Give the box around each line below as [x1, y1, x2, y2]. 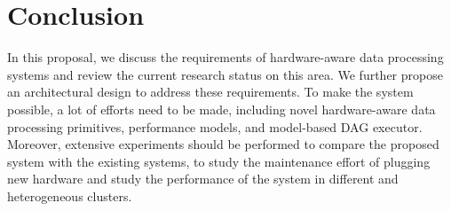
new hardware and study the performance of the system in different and [7, 169, 399, 188]
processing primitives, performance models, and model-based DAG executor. [7, 117, 423, 136]
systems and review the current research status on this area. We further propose [7, 65, 443, 83]
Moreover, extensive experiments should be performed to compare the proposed [7, 135, 439, 153]
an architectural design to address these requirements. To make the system [7, 82, 414, 101]
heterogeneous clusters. [7, 186, 132, 205]
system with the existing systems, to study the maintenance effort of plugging [7, 152, 431, 170]
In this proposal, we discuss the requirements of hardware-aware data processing [7, 48, 444, 66]
